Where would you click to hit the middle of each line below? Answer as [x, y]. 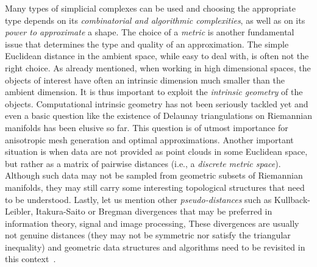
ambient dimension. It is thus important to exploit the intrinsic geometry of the [154, 92]
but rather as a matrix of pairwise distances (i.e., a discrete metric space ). [143, 163]
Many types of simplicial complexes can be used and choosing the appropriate [150, 8]
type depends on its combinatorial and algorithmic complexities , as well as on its [155, 20]
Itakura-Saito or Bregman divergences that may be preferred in [154, 211]
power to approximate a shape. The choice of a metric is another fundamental [150, 32]
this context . [30, 259]
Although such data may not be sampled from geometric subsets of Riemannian [154, 175]
